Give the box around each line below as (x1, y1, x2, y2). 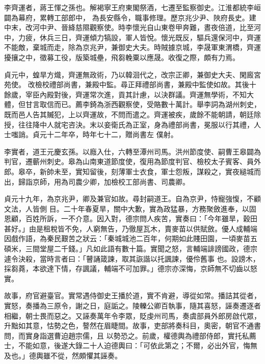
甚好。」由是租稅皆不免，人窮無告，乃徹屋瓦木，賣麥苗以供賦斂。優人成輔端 (4, 223, 257, 233)
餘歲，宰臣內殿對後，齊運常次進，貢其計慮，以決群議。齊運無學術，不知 (4, 89, 247, 99)
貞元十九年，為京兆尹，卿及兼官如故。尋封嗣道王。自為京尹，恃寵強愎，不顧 (4, 193, 261, 204)
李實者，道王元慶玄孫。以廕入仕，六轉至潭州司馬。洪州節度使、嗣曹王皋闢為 (4, 146, 261, 157)
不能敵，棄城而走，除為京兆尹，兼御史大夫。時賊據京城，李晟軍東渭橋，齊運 (4, 42, 261, 53)
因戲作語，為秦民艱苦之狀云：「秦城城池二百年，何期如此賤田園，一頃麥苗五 (4, 233, 257, 244)
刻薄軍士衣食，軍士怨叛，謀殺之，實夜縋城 (111, 166, 254, 176)
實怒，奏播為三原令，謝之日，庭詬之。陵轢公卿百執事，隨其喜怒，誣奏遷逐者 (4, 300, 261, 311)
